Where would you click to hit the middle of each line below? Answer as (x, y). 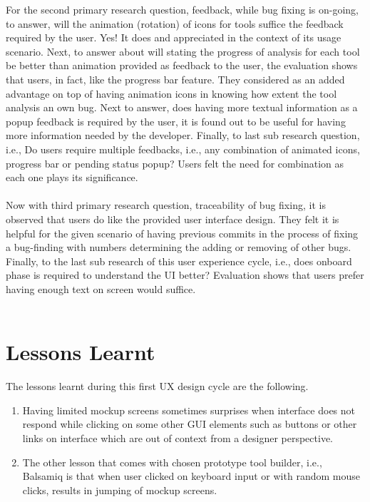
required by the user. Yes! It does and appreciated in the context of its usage (174, 37)
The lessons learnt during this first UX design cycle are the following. (157, 386)
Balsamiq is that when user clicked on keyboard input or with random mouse (191, 476)
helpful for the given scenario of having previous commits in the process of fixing (182, 233)
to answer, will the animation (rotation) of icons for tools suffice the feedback (175, 23)
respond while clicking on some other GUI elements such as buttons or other (190, 424)
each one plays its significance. (72, 177)
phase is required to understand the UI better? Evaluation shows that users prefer (185, 275)
